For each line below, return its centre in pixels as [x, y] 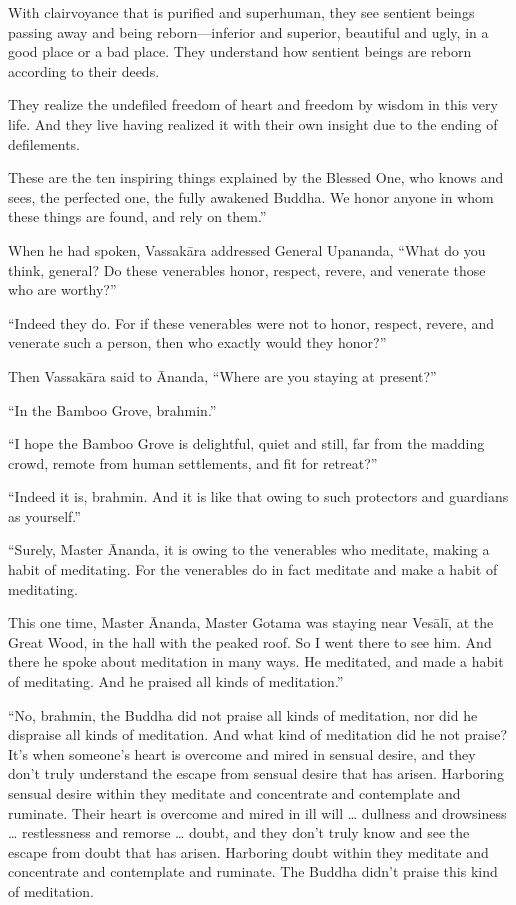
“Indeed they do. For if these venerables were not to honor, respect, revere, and [251, 322]
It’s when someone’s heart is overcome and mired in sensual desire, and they [242, 753]
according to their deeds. [84, 70]
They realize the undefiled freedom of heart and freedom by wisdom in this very [253, 104]
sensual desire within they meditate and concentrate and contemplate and [234, 793]
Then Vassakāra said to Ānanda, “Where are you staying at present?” [222, 375]
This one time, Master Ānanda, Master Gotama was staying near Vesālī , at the [251, 622]
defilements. [44, 143]
